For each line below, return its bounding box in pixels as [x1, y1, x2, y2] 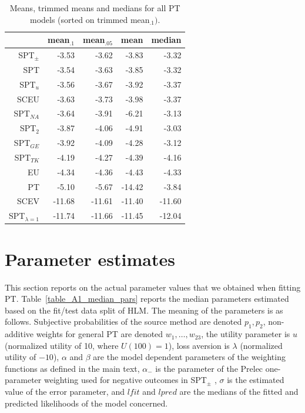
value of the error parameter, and [5, 385, 125, 398]
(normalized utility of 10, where [5, 339, 119, 351]
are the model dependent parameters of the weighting [93, 351, 286, 363]
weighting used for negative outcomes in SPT [43, 374, 207, 386]
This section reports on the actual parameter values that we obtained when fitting [5, 281, 301, 293]
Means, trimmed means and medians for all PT [9, 2, 180, 14]
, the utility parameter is [201, 328, 290, 340]
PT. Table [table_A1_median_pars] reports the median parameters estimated [5, 292, 289, 305]
